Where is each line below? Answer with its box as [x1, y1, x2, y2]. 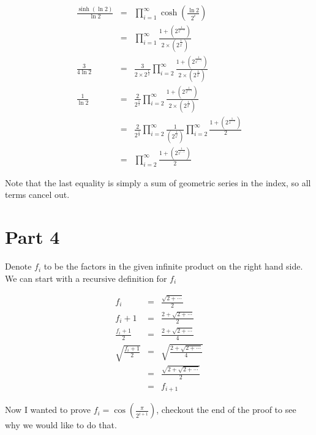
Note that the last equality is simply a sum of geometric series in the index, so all [5, 176, 311, 189]
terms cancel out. [5, 188, 70, 201]
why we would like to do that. [5, 418, 117, 431]
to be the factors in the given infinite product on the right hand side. [43, 260, 303, 273]
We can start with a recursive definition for [5, 271, 167, 284]
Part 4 [5, 224, 60, 249]
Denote [5, 260, 32, 273]
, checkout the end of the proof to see [156, 403, 296, 416]
